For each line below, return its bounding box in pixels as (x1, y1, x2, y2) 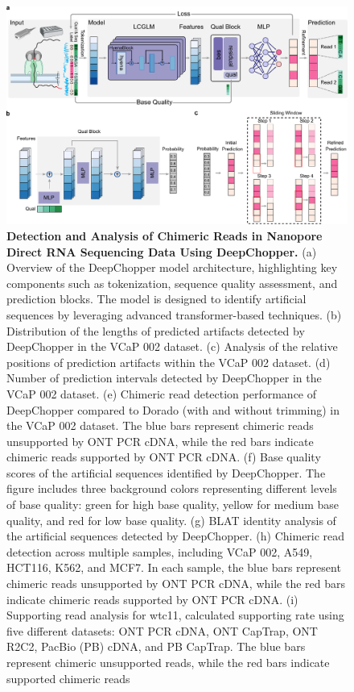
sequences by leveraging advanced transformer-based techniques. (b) (6, 306, 342, 323)
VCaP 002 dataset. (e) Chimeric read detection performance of (6, 385, 317, 402)
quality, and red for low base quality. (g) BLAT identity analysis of (6, 511, 336, 528)
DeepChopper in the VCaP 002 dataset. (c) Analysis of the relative (6, 338, 338, 355)
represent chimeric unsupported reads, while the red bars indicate (6, 654, 330, 670)
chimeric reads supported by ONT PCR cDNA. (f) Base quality (6, 448, 321, 465)
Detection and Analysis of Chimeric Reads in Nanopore (6, 227, 323, 244)
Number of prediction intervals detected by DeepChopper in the (6, 369, 322, 386)
